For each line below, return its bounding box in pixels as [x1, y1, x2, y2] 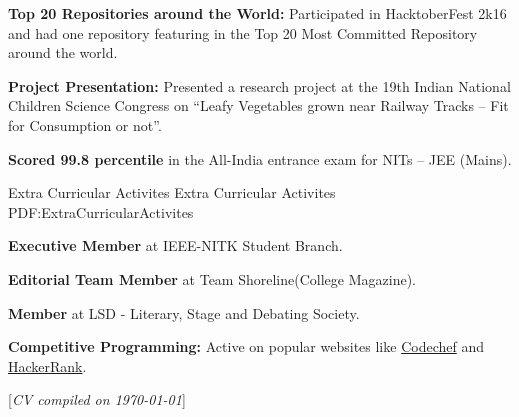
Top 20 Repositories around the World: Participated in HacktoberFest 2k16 [8, 3, 507, 23]
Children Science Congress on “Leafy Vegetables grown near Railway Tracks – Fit [8, 95, 509, 116]
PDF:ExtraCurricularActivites [8, 201, 194, 222]
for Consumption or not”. [8, 114, 162, 135]
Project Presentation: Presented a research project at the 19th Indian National [8, 75, 511, 96]
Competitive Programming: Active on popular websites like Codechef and [8, 336, 484, 357]
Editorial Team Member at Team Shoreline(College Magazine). [8, 268, 416, 289]
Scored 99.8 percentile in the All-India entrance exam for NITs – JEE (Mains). [8, 148, 512, 169]
